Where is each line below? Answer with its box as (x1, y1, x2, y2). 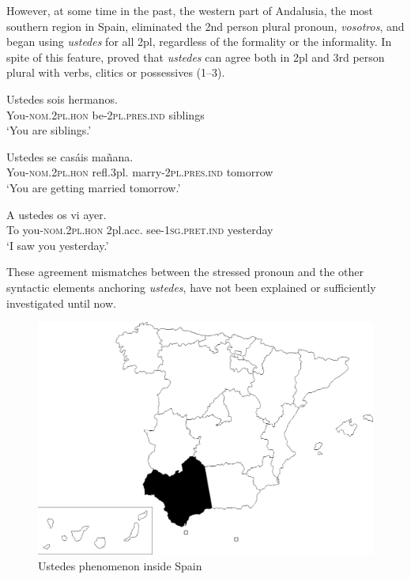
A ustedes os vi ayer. (6, 206, 107, 222)
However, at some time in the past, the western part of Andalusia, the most (6, 2, 374, 18)
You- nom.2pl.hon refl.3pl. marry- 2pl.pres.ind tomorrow (6, 164, 273, 180)
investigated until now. (6, 294, 116, 311)
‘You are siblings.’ (6, 122, 92, 138)
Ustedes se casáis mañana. (6, 148, 134, 165)
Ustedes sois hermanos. (6, 90, 118, 107)
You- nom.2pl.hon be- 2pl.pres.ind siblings (6, 106, 205, 123)
